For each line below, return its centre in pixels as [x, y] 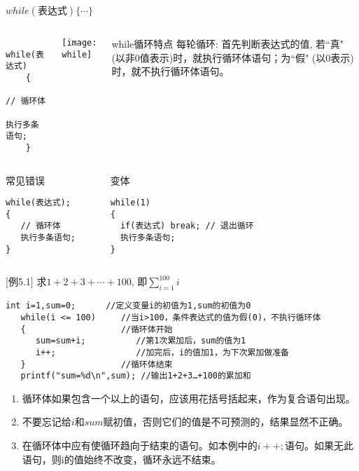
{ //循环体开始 [97, 329]
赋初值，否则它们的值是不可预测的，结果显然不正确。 [226, 422]
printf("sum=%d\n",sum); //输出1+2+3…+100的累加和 [136, 376]
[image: [79, 43]
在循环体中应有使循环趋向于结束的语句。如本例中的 [140, 445]
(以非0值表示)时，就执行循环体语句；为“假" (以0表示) [233, 57]
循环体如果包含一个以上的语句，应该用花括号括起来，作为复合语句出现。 [189, 398]
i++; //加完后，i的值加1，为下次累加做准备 [162, 352]
